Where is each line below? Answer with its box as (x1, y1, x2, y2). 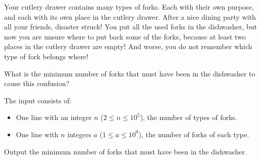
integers (67, 129, 91, 139)
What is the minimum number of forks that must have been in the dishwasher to (4, 68, 255, 78)
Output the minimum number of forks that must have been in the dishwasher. (4, 146, 247, 156)
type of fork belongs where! (4, 51, 89, 61)
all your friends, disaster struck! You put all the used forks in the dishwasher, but (4, 21, 257, 32)
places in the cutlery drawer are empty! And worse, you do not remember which (4, 41, 252, 52)
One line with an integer (16, 112, 92, 123)
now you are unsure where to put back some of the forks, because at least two (4, 31, 246, 42)
